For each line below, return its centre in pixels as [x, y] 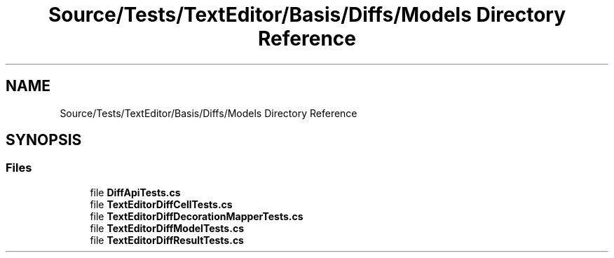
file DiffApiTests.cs [135, 192]
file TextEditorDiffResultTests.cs [167, 240]
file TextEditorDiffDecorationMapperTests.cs [197, 216]
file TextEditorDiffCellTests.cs [161, 204]
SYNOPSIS [44, 140]
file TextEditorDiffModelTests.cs [167, 228]
